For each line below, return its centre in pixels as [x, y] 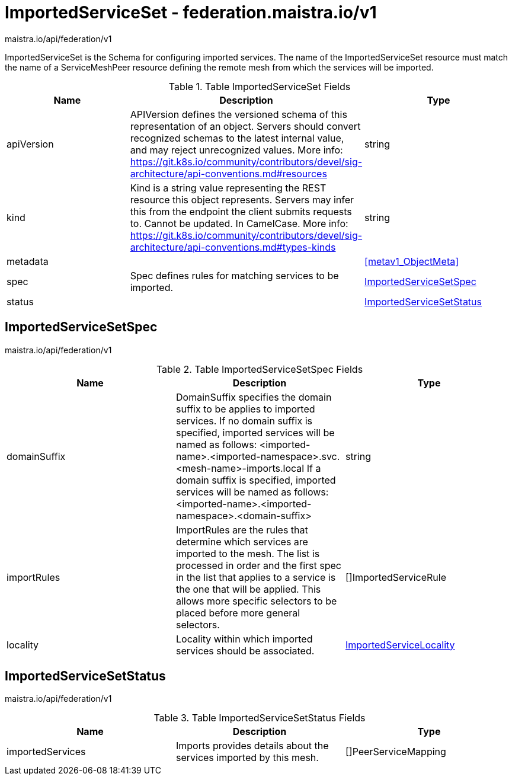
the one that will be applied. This [248, 589]
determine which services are [242, 541]
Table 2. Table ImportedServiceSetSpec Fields [260, 369]
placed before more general [238, 613]
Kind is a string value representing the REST [228, 188]
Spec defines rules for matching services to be [234, 275]
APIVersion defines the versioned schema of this [239, 114]
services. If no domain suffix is [244, 421]
